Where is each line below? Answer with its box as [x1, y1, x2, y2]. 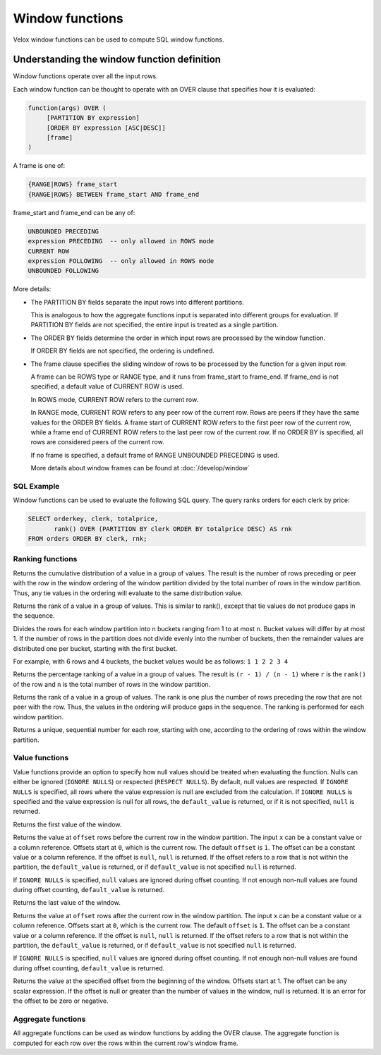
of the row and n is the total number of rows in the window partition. [13, 680, 211, 688]
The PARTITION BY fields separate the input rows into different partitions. [30, 298, 245, 306]
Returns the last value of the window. [13, 898, 121, 907]
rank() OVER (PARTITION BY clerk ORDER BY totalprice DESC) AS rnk [54, 525, 293, 532]
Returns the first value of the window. [13, 820, 122, 829]
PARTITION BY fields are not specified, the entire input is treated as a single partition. [30, 321, 279, 329]
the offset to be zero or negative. [13, 996, 109, 1005]
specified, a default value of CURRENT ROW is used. [30, 382, 184, 391]
